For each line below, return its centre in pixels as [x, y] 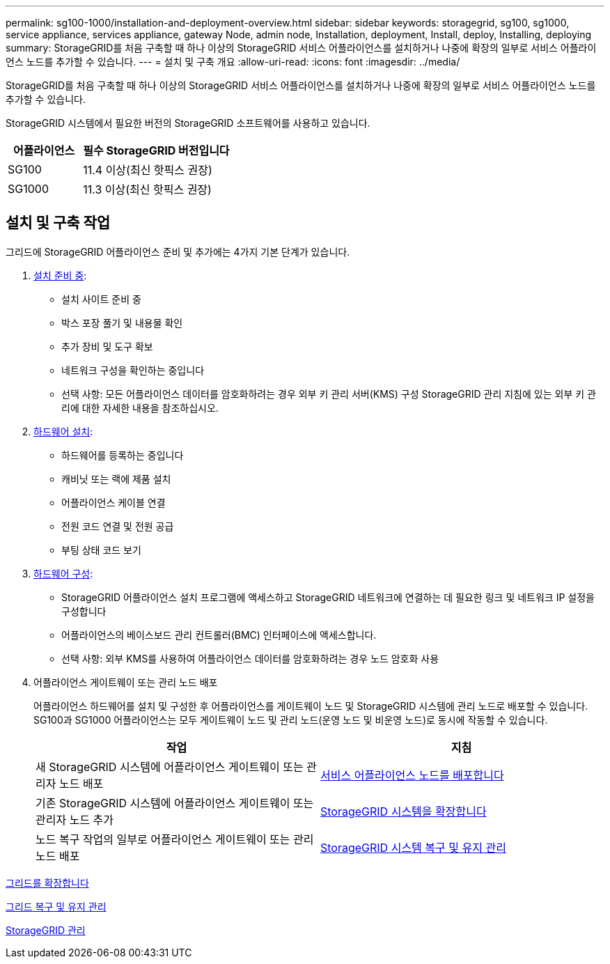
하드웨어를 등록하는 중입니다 [123, 455]
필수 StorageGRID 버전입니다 [156, 150]
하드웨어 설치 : [63, 431]
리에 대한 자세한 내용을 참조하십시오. [140, 407]
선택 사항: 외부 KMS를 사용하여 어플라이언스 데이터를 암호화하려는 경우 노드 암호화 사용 [250, 658]
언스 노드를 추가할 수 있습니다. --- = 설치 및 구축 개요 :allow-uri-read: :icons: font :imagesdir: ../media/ [233, 62]
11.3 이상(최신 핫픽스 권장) [147, 189]
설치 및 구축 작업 [58, 223]
